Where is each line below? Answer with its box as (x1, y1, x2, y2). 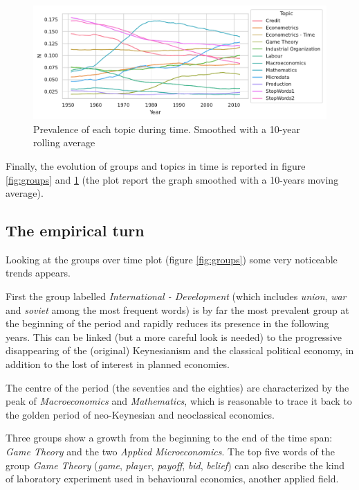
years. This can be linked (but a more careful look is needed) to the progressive (6, 329, 342, 344)
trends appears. (6, 265, 71, 280)
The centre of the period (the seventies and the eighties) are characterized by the (6, 380, 349, 394)
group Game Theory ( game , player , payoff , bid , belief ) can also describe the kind (6, 457, 345, 472)
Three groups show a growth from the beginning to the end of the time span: (6, 430, 333, 445)
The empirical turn (6, 220, 145, 241)
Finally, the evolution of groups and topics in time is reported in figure (6, 158, 306, 173)
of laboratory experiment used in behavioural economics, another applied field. (6, 471, 339, 486)
